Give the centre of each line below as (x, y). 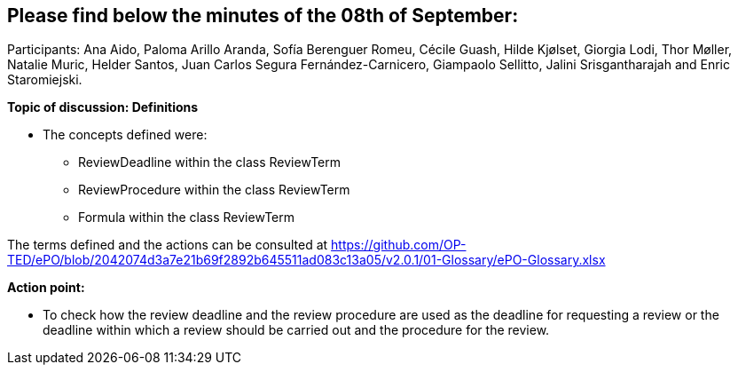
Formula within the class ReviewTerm (187, 218)
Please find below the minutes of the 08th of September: (263, 16)
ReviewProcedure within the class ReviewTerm (214, 190)
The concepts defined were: (125, 135)
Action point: (46, 288)
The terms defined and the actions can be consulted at (168, 245)
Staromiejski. (45, 80)
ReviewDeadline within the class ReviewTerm (210, 162)
